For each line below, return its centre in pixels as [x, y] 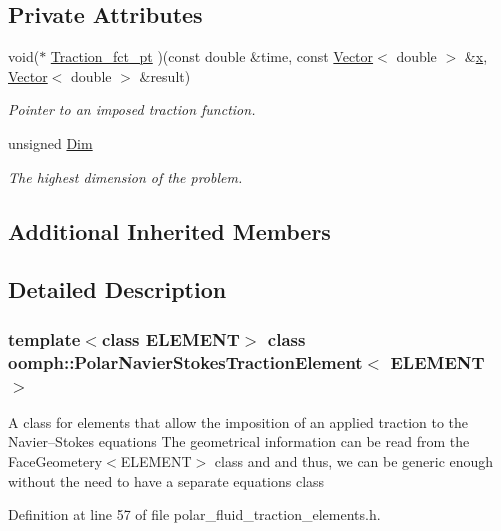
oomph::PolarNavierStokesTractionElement [185, 361]
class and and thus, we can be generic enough [354, 460]
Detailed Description [117, 289]
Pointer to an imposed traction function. [132, 109]
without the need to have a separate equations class [166, 480]
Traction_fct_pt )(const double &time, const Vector [212, 56]
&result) [165, 75]
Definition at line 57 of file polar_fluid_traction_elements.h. [194, 514]
